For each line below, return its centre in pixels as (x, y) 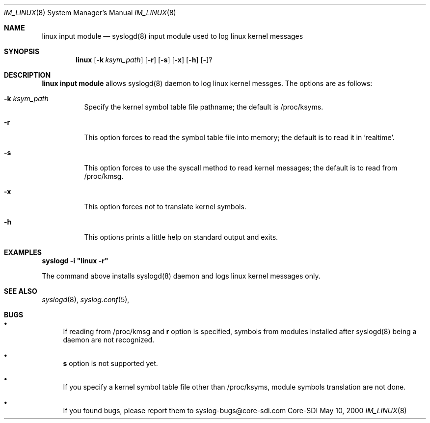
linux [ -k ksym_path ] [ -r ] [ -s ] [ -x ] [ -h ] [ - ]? (144, 60)
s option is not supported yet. (110, 363)
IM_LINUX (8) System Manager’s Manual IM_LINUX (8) (90, 13)
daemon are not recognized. (109, 340)
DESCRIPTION (27, 75)
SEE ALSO (21, 291)
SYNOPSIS (22, 51)
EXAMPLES (23, 252)
